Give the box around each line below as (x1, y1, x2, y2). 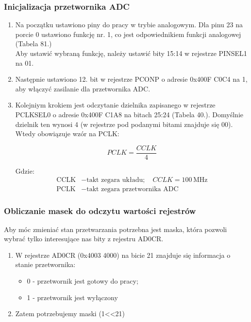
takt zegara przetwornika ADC (86, 186, 179, 193)
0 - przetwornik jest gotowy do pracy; (27, 276, 138, 286)
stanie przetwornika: (15, 259, 76, 269)
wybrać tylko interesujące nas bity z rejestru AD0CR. (4, 233, 164, 244)
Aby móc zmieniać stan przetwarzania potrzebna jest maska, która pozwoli (4, 224, 227, 234)
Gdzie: (15, 165, 34, 176)
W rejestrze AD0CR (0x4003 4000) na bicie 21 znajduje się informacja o (15, 250, 231, 260)
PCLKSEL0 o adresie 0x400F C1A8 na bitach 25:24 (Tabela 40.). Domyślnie (15, 109, 243, 119)
